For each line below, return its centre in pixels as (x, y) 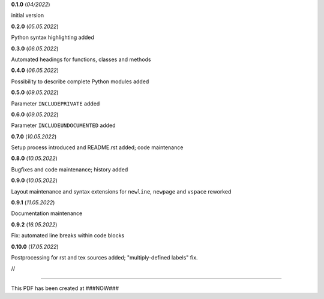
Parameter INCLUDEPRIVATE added (55, 103)
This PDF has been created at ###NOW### (65, 288)
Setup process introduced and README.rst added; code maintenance (97, 147)
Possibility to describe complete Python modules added (80, 81)
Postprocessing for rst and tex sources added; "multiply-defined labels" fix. (104, 257)
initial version (28, 16)
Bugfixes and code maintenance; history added (70, 169)
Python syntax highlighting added (52, 37)
